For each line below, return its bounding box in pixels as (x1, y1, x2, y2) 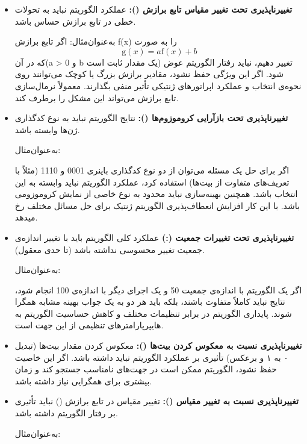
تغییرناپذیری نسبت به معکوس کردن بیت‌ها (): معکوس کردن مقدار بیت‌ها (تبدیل (14, 339, 302, 352)
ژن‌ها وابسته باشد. (14, 123, 80, 136)
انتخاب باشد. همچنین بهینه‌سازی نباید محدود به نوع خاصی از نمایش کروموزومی (14, 187, 298, 200)
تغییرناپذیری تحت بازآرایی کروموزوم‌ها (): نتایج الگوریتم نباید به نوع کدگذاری (14, 111, 288, 124)
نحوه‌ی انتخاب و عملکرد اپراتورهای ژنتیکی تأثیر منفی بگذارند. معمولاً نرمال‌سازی (14, 79, 302, 92)
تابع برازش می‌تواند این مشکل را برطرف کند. (14, 91, 179, 104)
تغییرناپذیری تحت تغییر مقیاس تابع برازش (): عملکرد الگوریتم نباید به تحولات (14, 3, 293, 15)
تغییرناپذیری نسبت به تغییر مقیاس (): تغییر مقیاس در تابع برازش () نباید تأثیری (14, 395, 299, 407)
